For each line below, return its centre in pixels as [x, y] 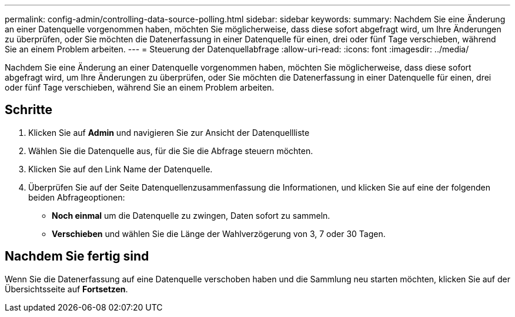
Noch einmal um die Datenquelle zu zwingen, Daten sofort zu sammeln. [191, 215]
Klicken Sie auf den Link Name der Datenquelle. [121, 169]
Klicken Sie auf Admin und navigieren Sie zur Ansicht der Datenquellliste [169, 132]
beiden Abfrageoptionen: [77, 197]
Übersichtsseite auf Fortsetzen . [66, 289]
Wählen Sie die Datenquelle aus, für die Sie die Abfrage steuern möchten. [171, 151]
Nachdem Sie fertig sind [77, 256]
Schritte [29, 110]
